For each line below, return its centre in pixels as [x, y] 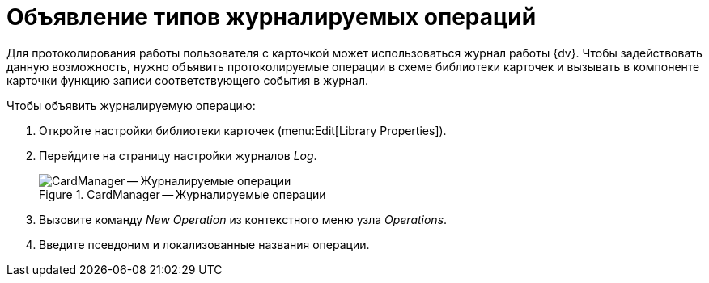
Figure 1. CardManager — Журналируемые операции [183, 194]
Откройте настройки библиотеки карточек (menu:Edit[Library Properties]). [243, 130]
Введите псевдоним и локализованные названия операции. [204, 244]
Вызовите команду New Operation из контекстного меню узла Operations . [243, 219]
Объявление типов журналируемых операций [272, 17]
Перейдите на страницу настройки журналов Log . [178, 155]
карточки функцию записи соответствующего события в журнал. [187, 80]
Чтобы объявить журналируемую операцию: [131, 105]
